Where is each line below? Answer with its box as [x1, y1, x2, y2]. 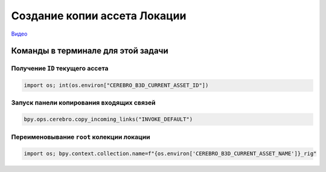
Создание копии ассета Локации [11, 9, 187, 22]
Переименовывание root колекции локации [11, 133, 150, 141]
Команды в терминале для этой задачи [11, 46, 168, 56]
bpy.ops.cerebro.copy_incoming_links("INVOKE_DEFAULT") [24, 116, 193, 123]
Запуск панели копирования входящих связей [11, 98, 156, 107]
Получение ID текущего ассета [11, 64, 109, 72]
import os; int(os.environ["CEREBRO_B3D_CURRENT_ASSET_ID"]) [24, 82, 209, 89]
